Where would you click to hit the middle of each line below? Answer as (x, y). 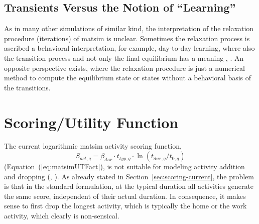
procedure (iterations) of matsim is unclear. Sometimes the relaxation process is (127, 38)
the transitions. (27, 87)
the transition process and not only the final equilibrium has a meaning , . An (124, 58)
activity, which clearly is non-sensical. (62, 216)
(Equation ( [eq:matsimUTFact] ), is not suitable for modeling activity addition (124, 166)
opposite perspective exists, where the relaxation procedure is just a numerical (124, 68)
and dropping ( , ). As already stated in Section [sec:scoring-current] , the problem (129, 176)
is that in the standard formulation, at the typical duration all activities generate (129, 186)
